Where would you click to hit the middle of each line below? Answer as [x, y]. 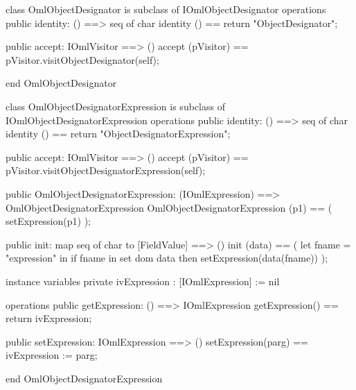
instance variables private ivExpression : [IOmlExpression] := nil [143, 281]
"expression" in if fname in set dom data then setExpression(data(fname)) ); [167, 258]
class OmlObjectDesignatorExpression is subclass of [115, 106]
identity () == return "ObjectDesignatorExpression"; [118, 134]
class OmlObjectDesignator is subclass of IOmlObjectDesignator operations [166, 9]
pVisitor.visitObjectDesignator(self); [82, 59]
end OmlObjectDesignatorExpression [84, 378]
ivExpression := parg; [52, 355]
